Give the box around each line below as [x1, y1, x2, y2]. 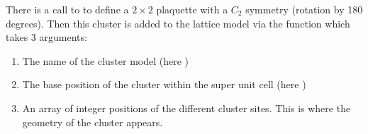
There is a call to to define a [6, 2, 129, 16]
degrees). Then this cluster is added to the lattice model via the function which [6, 16, 350, 30]
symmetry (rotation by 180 [245, 2, 363, 16]
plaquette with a [156, 2, 228, 16]
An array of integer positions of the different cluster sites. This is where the [22, 100, 351, 115]
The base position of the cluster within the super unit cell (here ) [22, 77, 306, 92]
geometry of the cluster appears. [22, 114, 163, 129]
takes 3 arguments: [6, 30, 87, 44]
